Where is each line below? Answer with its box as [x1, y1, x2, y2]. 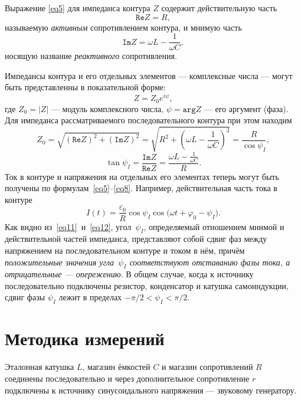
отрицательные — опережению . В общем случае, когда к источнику [5, 268, 254, 280]
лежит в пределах [58, 291, 122, 303]
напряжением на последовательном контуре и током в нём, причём [5, 244, 245, 256]
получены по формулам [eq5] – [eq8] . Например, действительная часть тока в [5, 182, 277, 194]
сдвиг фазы [5, 291, 45, 303]
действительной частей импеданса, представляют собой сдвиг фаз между [5, 232, 267, 245]
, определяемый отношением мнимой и [143, 220, 284, 232]
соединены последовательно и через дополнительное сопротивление [5, 372, 250, 384]
